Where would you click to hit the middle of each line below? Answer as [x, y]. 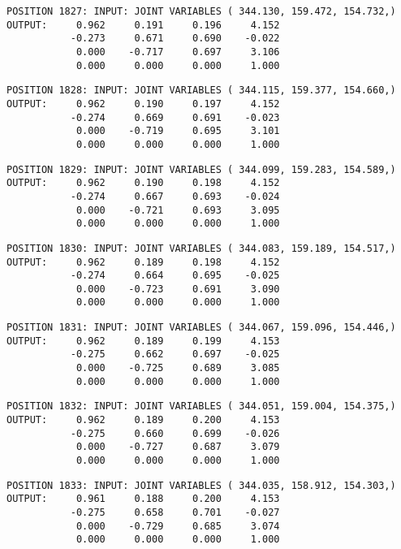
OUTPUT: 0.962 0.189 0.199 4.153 [143, 341]
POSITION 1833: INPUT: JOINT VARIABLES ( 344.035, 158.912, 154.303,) [201, 485]
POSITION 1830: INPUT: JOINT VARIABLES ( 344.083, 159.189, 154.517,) [201, 248]
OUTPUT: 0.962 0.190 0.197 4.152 [143, 104]
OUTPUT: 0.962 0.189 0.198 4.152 [143, 262]
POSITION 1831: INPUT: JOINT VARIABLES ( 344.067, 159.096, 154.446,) [201, 328]
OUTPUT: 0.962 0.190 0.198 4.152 [143, 183]
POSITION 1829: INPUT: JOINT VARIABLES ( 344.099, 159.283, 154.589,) [201, 169]
